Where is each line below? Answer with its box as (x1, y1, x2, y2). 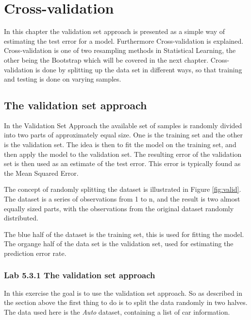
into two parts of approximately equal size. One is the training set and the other (4, 130, 243, 140)
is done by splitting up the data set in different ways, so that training (35, 64, 242, 74)
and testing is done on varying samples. (4, 74, 121, 84)
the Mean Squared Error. (4, 168, 79, 178)
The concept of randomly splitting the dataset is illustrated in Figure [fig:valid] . (4, 184, 241, 194)
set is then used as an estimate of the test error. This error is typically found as (4, 158, 241, 168)
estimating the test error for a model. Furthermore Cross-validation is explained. (4, 35, 244, 46)
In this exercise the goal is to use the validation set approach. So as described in (4, 287, 243, 298)
